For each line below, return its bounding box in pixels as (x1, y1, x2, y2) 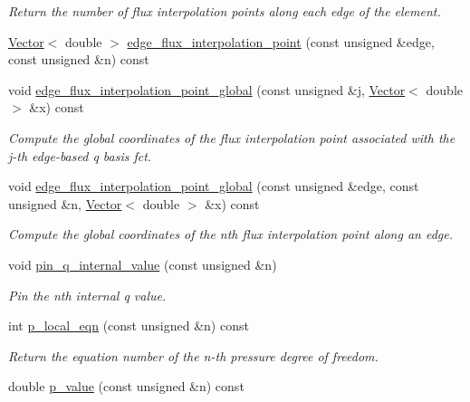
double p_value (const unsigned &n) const (8, 377, 245, 396)
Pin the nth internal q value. (8, 285, 167, 304)
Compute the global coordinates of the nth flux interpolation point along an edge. (8, 225, 453, 244)
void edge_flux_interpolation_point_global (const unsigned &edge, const (8, 177, 419, 196)
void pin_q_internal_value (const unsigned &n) (8, 254, 277, 273)
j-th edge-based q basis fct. (8, 146, 152, 165)
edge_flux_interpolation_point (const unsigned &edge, (127, 32, 435, 51)
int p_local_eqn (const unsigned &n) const (8, 316, 249, 335)
